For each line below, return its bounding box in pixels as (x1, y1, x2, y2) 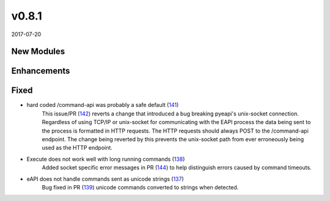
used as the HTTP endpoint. (42, 144, 113, 152)
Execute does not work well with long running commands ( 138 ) (26, 155, 185, 163)
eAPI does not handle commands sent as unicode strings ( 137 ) (26, 175, 185, 183)
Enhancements (11, 66, 70, 76)
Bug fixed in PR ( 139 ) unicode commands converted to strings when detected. (42, 184, 239, 191)
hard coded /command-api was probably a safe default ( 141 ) (26, 101, 179, 109)
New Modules (11, 46, 65, 57)
